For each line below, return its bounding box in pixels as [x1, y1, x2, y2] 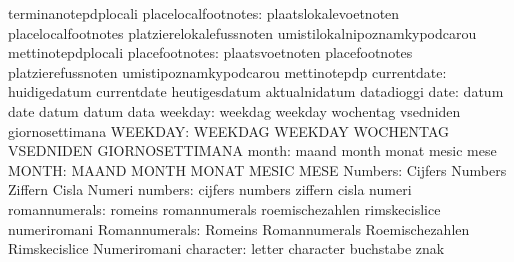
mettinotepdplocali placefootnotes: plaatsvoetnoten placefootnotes [8, 42, 413, 63]
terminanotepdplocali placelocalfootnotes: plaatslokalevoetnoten [8, 3, 400, 23]
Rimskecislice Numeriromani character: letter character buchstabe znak [8, 238, 445, 259]
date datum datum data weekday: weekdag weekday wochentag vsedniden [8, 100, 461, 121]
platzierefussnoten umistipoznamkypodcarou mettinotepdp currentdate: [8, 61, 447, 82]
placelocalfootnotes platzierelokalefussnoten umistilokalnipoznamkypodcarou [8, 22, 477, 43]
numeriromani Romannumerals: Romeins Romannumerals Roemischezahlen [8, 218, 470, 239]
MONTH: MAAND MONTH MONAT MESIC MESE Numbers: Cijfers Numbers [8, 159, 507, 180]
